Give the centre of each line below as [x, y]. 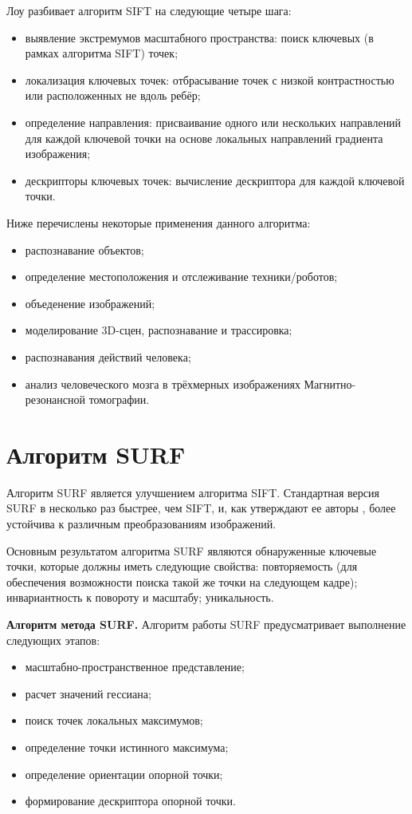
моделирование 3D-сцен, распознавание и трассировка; [159, 330]
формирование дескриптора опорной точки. [130, 801]
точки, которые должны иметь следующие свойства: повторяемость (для [182, 566]
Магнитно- [330, 383]
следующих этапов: [53, 640]
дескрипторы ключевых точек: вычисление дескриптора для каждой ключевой [215, 180]
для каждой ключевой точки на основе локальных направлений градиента [204, 138]
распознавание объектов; [84, 249]
